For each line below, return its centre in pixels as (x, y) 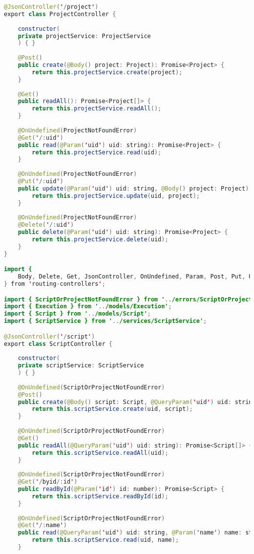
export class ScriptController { (58, 344)
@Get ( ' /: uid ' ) (41, 138)
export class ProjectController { (60, 14)
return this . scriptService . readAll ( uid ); (100, 453)
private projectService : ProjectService (84, 36)
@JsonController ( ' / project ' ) (51, 7)
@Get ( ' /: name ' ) (42, 525)
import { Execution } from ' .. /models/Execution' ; (88, 307)
